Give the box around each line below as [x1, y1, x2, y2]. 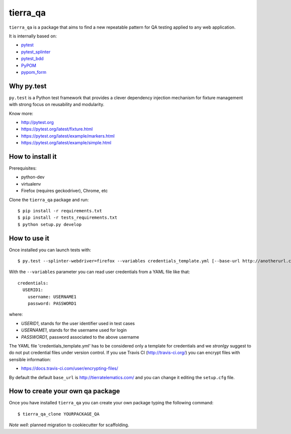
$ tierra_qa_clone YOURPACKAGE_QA [17, 411, 99, 417]
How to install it [9, 152, 57, 160]
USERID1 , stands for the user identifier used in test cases [21, 320, 135, 326]
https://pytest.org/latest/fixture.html [21, 126, 93, 132]
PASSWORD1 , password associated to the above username [21, 334, 139, 340]
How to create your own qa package [9, 387, 120, 396]
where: [9, 312, 23, 317]
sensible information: [9, 356, 51, 362]
